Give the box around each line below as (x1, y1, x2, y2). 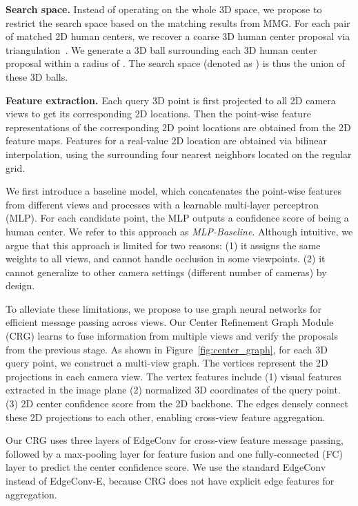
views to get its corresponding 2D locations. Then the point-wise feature (6, 106, 311, 121)
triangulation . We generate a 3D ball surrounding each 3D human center (6, 42, 317, 57)
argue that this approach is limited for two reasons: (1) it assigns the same (6, 237, 321, 252)
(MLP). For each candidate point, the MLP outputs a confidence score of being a (6, 211, 349, 225)
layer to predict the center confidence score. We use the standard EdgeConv (6, 460, 326, 474)
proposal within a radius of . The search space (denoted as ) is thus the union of (6, 56, 345, 70)
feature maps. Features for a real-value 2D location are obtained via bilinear (6, 133, 327, 148)
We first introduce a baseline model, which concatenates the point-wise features (6, 184, 341, 198)
